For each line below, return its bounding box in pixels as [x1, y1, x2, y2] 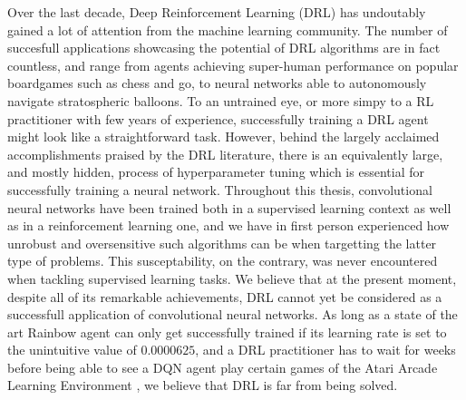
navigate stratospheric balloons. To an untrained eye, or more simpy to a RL [7, 91, 434, 110]
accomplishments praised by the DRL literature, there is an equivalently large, [7, 144, 443, 163]
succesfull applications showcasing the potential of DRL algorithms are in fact [7, 38, 441, 57]
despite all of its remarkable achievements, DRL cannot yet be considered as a [7, 287, 442, 306]
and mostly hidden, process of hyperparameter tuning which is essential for [7, 162, 424, 181]
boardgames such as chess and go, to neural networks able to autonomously [7, 73, 427, 93]
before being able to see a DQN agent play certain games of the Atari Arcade [7, 357, 438, 376]
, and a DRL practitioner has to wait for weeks [195, 340, 456, 359]
